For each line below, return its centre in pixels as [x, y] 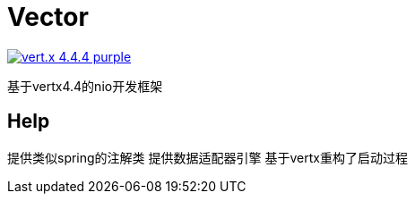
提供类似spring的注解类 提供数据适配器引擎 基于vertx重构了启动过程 [207, 157]
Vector [48, 17]
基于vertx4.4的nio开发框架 [85, 86]
